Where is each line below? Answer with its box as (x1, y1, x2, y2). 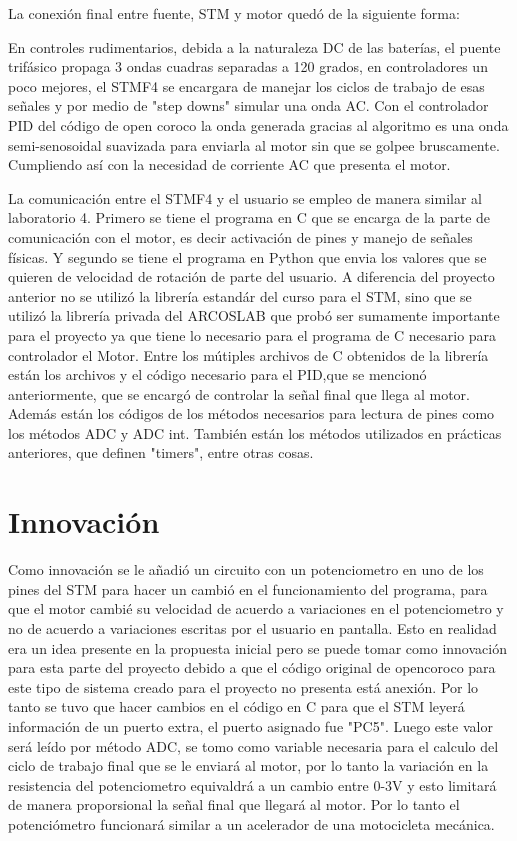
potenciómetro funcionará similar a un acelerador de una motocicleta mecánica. (8, 813, 495, 834)
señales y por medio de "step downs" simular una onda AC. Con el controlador (8, 95, 489, 116)
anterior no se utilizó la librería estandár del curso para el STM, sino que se (8, 285, 472, 306)
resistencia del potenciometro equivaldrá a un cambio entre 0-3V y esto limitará (8, 774, 497, 795)
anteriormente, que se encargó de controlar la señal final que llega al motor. (8, 383, 470, 404)
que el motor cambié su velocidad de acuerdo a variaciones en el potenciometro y (8, 598, 504, 619)
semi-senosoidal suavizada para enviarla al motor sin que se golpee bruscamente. (8, 134, 500, 155)
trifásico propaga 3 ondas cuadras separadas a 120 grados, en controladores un (8, 56, 488, 77)
